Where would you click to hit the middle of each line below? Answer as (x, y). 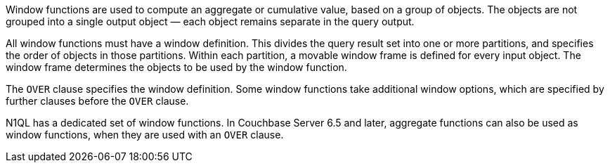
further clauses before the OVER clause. (97, 101)
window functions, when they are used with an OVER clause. (145, 135)
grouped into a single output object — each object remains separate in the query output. (210, 21)
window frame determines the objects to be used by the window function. (176, 67)
